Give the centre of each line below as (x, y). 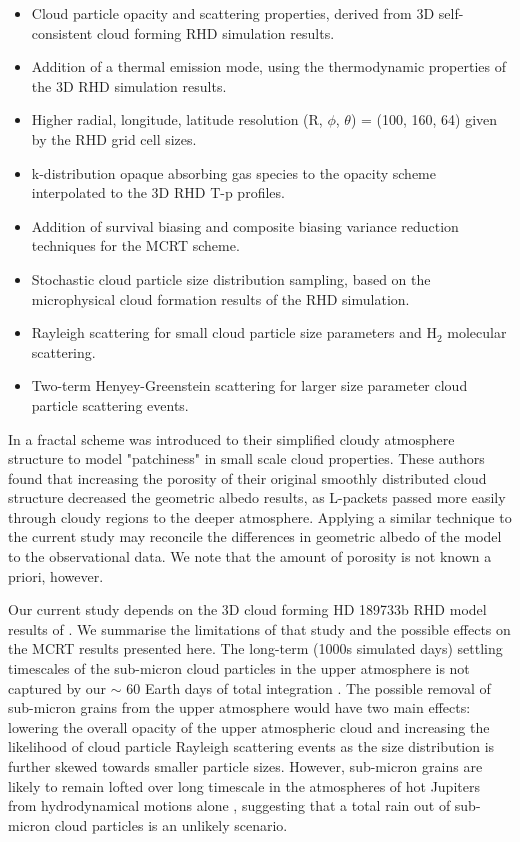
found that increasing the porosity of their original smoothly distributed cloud (247, 477)
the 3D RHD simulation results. (129, 85)
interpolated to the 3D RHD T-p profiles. (158, 192)
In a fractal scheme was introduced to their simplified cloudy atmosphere (231, 438)
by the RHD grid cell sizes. (114, 138)
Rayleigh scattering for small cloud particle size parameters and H (234, 332)
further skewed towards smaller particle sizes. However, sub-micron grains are (245, 766)
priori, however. (56, 575)
